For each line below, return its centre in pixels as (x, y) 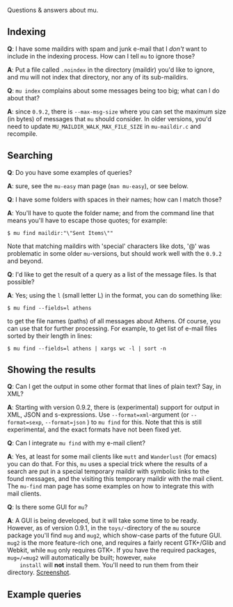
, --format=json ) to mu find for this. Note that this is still (121, 422)
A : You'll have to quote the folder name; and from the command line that (111, 213)
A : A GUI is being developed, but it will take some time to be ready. (103, 521)
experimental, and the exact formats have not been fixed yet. (95, 430)
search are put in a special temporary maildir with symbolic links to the (109, 471)
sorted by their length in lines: (50, 336)
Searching (30, 156)
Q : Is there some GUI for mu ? (48, 507)
